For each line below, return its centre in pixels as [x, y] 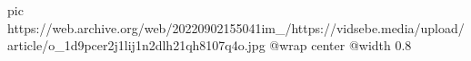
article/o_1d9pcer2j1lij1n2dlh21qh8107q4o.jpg [136, 45]
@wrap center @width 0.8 [341, 45]
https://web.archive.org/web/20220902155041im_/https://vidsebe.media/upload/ [236, 27]
